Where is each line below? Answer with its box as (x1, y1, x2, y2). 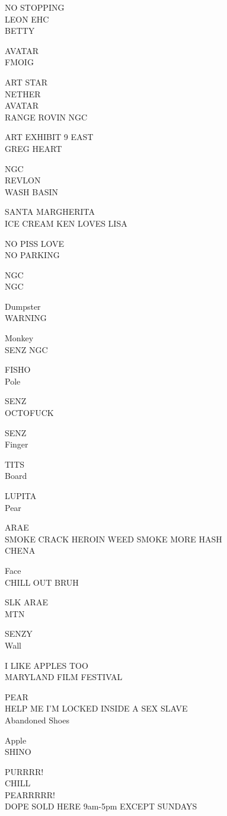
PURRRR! (5, 765, 44, 777)
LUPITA (5, 490, 37, 501)
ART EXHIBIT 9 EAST (5, 131, 94, 143)
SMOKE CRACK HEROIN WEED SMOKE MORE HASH (5, 532, 222, 545)
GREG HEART (5, 142, 62, 154)
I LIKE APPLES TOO (5, 659, 88, 671)
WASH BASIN (5, 185, 59, 198)
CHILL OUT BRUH (5, 576, 79, 588)
